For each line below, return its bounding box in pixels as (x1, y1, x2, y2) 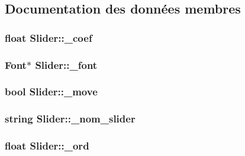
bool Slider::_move (5, 84, 98, 99)
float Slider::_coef (5, 30, 92, 45)
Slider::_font (35, 57, 98, 72)
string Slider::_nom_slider (5, 111, 136, 126)
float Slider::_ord (5, 138, 89, 153)
